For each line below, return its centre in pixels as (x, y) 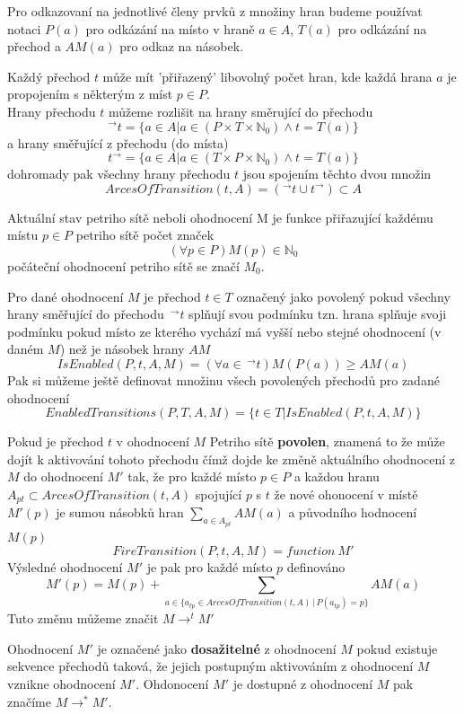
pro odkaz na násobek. (182, 46)
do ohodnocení (63, 476)
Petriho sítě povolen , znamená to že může (327, 441)
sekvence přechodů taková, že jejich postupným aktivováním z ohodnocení (210, 666)
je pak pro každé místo (210, 567)
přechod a (34, 46)
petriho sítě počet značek (145, 235)
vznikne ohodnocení (61, 684)
